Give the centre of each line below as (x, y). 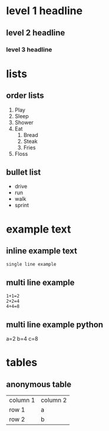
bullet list (24, 172)
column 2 (54, 400)
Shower (24, 122)
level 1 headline (44, 11)
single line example (32, 265)
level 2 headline (36, 33)
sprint (22, 205)
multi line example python (55, 324)
